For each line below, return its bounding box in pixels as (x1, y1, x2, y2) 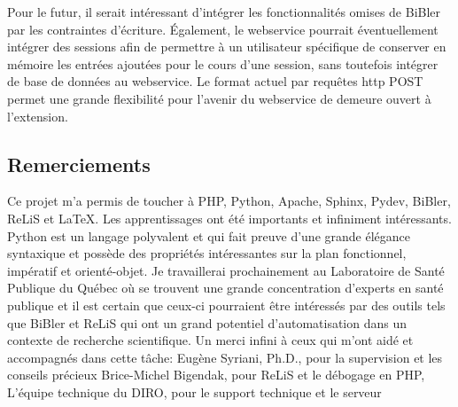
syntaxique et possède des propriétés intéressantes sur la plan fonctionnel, (7, 244, 407, 262)
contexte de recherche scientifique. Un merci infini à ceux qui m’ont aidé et (7, 331, 414, 349)
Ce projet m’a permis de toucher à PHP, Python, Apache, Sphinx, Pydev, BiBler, (7, 192, 451, 210)
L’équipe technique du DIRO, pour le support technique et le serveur (7, 382, 382, 401)
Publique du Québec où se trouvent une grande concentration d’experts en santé (7, 278, 444, 297)
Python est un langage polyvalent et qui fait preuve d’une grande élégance (7, 226, 410, 245)
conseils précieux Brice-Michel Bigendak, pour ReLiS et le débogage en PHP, (7, 365, 425, 384)
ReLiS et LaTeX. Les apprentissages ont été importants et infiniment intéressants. (7, 208, 452, 227)
